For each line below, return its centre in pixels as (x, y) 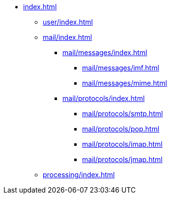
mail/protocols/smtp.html (123, 114)
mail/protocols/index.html (104, 98)
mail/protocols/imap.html (122, 144)
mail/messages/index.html (105, 52)
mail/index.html (68, 37)
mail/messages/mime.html (125, 83)
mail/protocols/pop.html (121, 129)
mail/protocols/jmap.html (122, 159)
